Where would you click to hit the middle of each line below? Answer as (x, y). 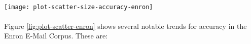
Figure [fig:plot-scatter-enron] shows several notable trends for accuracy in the (126, 26)
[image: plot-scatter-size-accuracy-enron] (79, 7)
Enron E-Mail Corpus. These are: (56, 36)
